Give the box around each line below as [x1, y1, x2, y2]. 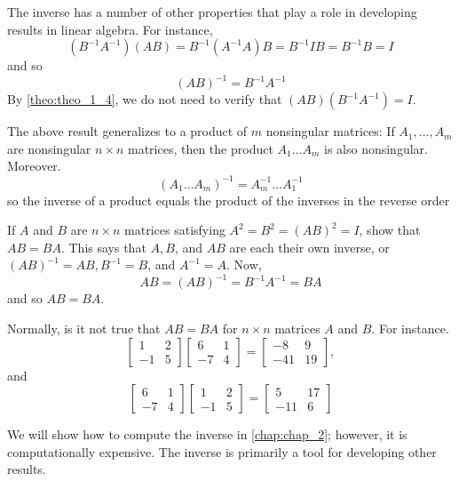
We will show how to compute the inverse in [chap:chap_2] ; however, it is [7, 425, 408, 444]
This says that [68, 237, 146, 256]
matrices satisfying [124, 220, 226, 239]
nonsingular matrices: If [265, 122, 395, 140]
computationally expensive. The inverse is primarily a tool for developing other [7, 442, 437, 461]
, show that [359, 220, 421, 239]
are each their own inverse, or [229, 237, 390, 256]
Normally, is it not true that [7, 319, 161, 338]
